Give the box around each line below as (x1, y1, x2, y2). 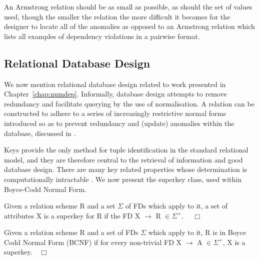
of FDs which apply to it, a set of (125, 200, 228, 211)
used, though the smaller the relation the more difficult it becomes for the (4, 11, 230, 21)
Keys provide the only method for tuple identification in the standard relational (4, 144, 248, 155)
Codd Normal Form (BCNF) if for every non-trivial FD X (4, 236, 182, 247)
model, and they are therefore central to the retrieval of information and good (4, 154, 243, 164)
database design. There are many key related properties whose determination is (4, 164, 247, 174)
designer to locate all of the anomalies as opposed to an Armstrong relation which (4, 21, 255, 31)
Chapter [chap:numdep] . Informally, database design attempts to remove (4, 88, 227, 99)
